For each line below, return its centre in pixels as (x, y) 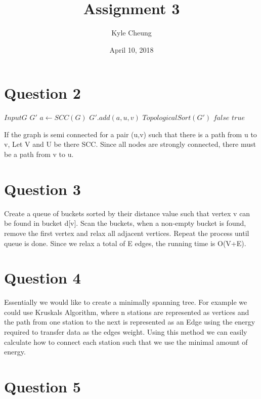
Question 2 (42, 93)
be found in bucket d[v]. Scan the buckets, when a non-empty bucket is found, (125, 223)
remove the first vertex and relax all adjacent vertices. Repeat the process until (127, 233)
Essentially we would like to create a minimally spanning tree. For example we (126, 302)
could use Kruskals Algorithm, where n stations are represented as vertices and (127, 312)
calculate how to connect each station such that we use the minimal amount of (126, 342)
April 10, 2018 (132, 49)
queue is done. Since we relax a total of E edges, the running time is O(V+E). (125, 243)
